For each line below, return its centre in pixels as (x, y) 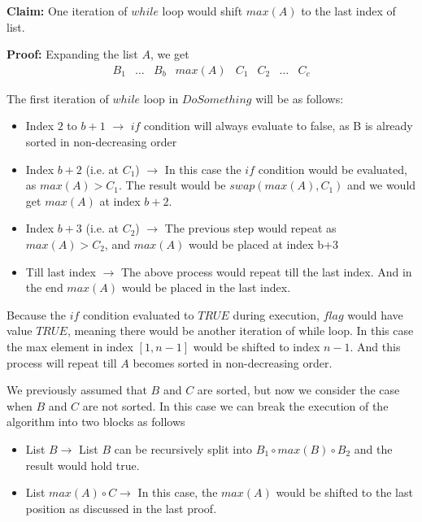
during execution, (276, 314)
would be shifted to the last (344, 492)
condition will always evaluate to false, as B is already (278, 126)
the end (44, 287)
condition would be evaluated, (333, 169)
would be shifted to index (257, 346)
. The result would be (172, 185)
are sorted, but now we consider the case (298, 390)
